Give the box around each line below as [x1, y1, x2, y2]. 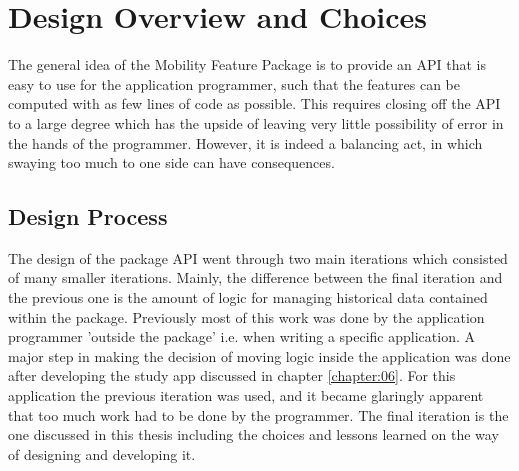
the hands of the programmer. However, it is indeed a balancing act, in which [8, 132, 483, 153]
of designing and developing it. [8, 443, 196, 464]
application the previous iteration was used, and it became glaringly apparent [8, 385, 484, 406]
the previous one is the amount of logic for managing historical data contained [8, 287, 488, 308]
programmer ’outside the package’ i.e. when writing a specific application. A [8, 326, 475, 347]
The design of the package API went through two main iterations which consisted [8, 247, 508, 268]
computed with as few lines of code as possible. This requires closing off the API [8, 93, 501, 114]
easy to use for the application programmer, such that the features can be [8, 73, 460, 94]
